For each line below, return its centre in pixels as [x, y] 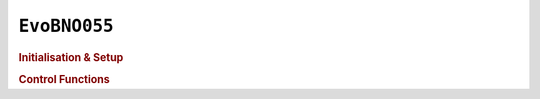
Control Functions [64, 79]
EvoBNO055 [66, 26]
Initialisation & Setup [71, 57]
